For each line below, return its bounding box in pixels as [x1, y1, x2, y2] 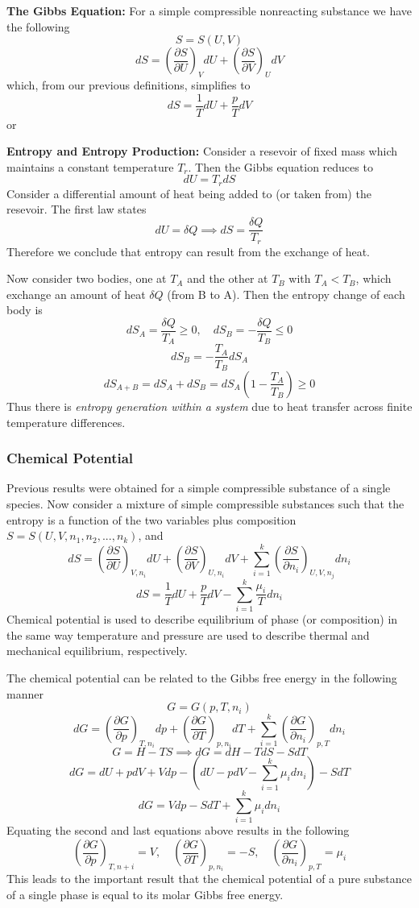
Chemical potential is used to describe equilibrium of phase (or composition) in [6, 611, 398, 628]
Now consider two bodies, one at [6, 270, 167, 287]
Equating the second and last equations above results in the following [6, 822, 350, 839]
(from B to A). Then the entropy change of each [167, 285, 405, 302]
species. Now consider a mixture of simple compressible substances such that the [6, 495, 404, 512]
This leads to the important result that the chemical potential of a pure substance [6, 870, 412, 887]
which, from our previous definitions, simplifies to [6, 76, 251, 93]
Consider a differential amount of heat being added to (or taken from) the [6, 185, 371, 201]
